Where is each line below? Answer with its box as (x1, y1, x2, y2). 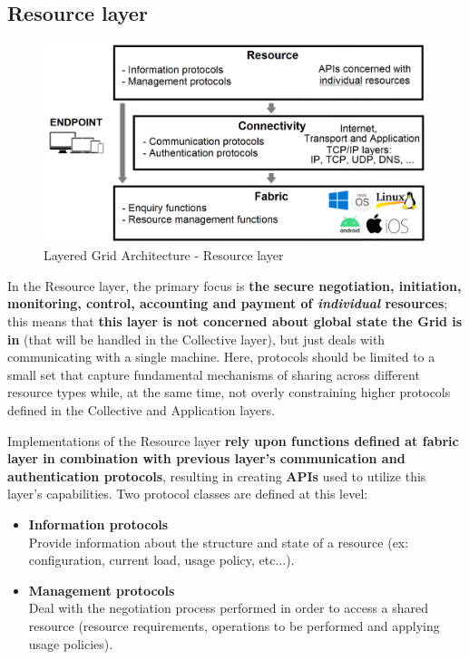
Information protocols (28, 515, 169, 533)
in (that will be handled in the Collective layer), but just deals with (7, 329, 386, 348)
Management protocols (28, 580, 175, 599)
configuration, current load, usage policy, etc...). (28, 550, 295, 569)
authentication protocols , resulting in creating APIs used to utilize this (7, 466, 426, 485)
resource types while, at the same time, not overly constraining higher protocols (7, 383, 451, 402)
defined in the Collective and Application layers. (7, 401, 275, 420)
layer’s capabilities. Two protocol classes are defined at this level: (7, 484, 368, 503)
